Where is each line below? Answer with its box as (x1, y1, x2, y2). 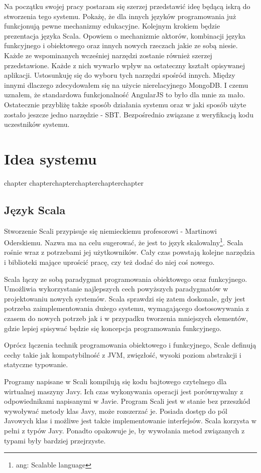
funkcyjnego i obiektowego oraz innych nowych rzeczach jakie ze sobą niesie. (4, 40, 238, 51)
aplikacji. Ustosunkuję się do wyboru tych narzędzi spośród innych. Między (4, 70, 235, 80)
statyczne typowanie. (4, 359, 68, 370)
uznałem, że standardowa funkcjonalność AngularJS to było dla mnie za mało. (4, 89, 245, 100)
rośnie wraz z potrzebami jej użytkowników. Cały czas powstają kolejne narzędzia (4, 247, 255, 257)
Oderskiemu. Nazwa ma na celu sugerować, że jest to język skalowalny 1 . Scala (4, 236, 243, 247)
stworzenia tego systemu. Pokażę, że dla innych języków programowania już (4, 11, 236, 21)
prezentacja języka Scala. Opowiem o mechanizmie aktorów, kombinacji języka (4, 30, 246, 41)
